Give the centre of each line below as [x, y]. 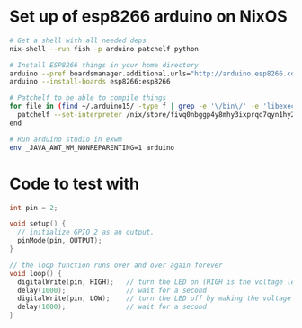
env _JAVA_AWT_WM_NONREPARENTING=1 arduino [92, 147]
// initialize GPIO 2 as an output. [86, 232]
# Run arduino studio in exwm [66, 139]
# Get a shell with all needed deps [78, 40]
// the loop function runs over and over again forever [116, 265]
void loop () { [36, 273]
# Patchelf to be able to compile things [88, 98]
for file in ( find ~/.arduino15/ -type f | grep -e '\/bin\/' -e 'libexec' [154, 106]
